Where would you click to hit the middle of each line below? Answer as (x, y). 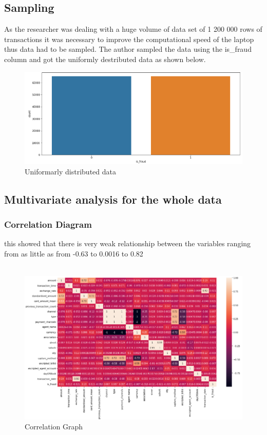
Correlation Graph (54, 427)
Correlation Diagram (48, 224)
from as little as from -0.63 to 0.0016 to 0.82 (74, 254)
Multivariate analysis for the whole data (113, 199)
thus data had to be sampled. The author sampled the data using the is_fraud (128, 49)
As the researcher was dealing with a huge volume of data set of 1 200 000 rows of (133, 29)
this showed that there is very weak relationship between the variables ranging (128, 243)
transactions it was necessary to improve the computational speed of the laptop (129, 39)
